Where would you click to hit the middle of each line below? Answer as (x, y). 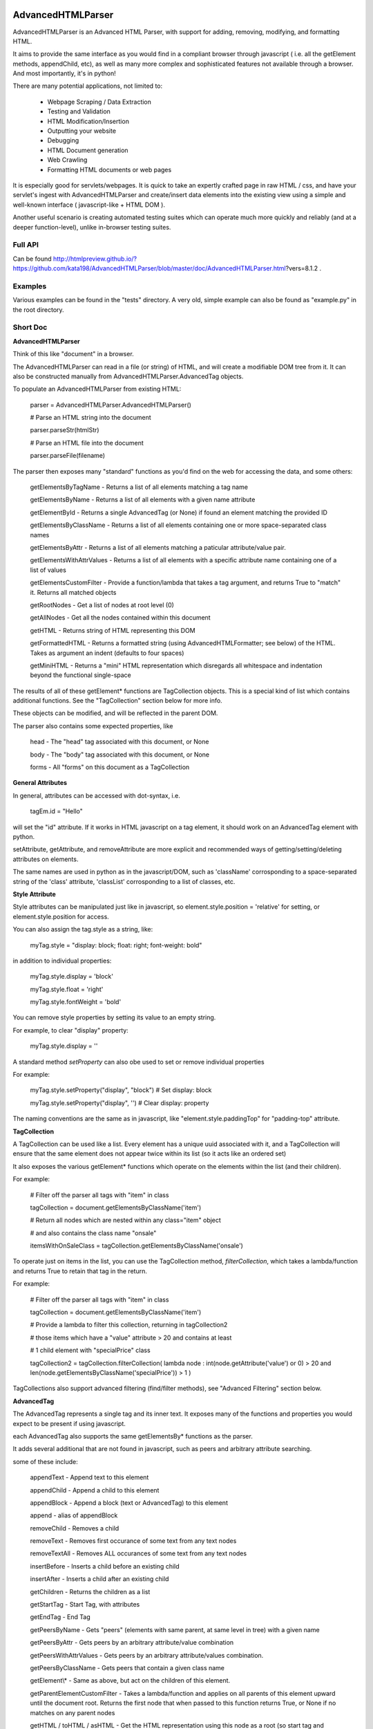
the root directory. (39, 309)
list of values (48, 570)
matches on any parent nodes (73, 1712)
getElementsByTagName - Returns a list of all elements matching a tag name (139, 487)
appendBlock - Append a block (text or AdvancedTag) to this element (129, 1503)
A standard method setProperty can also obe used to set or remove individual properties (139, 1062)
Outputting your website (82, 131)
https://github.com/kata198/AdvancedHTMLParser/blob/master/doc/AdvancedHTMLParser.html (149, 268)
